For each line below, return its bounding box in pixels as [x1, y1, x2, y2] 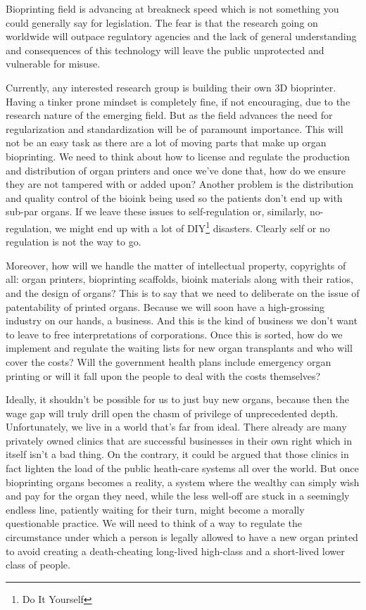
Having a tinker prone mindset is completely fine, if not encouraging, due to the [6, 94, 351, 108]
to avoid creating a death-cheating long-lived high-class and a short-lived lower [6, 543, 345, 558]
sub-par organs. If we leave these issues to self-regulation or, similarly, [6, 204, 307, 219]
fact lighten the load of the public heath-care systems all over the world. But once [6, 461, 359, 476]
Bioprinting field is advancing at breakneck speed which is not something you [6, 1, 339, 15]
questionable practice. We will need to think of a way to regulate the [6, 516, 302, 530]
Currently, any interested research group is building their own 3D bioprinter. [6, 80, 336, 94]
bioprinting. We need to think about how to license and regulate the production [6, 148, 351, 163]
